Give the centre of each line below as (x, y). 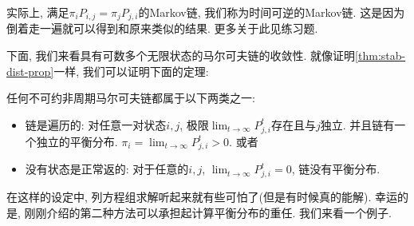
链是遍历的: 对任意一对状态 (96, 124)
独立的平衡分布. (77, 141)
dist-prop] (30, 71)
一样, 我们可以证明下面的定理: (131, 71)
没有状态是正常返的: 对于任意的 (107, 169)
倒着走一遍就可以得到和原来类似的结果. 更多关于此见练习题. (162, 28)
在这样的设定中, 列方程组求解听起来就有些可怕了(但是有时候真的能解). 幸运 (202, 197)
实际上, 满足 (38, 12)
